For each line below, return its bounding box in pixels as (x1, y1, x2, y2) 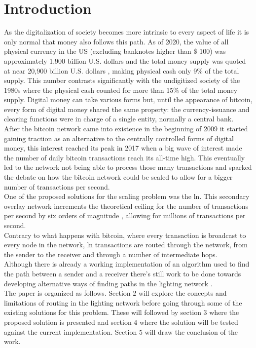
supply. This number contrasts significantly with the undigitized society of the (4, 75, 240, 85)
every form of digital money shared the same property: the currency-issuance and (4, 104, 250, 114)
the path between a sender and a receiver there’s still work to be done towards (4, 268, 241, 278)
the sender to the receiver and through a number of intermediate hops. (4, 249, 218, 259)
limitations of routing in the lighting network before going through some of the (4, 297, 242, 308)
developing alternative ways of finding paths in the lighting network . (4, 278, 213, 288)
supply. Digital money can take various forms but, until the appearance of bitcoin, (4, 94, 253, 105)
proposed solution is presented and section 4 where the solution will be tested (4, 316, 238, 327)
